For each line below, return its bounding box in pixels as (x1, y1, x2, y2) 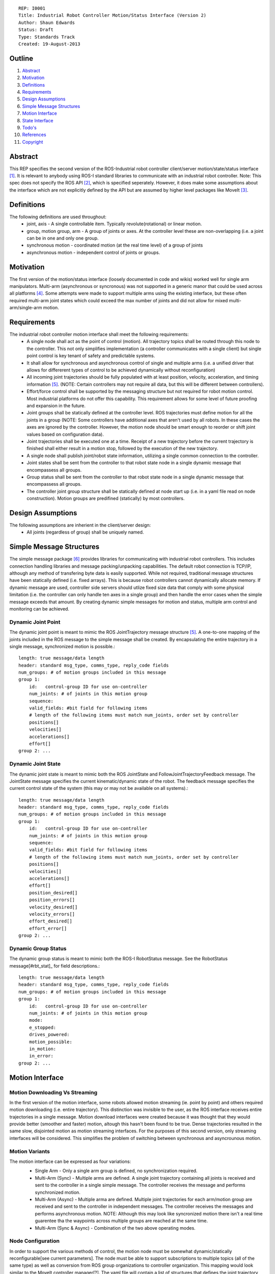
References (22, 131, 46, 138)
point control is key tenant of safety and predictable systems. (26, 353, 155, 359)
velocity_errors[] (29, 911, 75, 917)
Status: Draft (18, 27, 53, 33)
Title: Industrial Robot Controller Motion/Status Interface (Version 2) (18, 13, 207, 18)
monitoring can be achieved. (9, 606, 70, 612)
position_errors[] (29, 897, 75, 903)
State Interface (22, 117, 53, 123)
